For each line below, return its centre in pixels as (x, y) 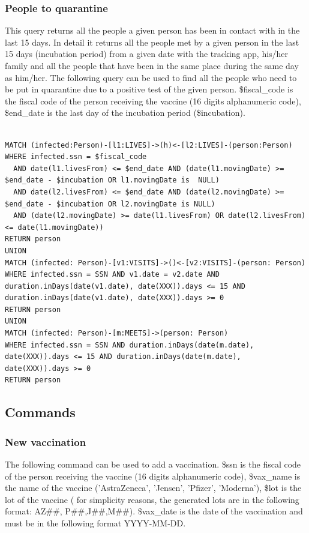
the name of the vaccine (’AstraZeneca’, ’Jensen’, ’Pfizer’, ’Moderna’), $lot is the (153, 488)
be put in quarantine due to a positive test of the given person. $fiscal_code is (149, 89)
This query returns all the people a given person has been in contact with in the (152, 30)
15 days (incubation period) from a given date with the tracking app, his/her (147, 54)
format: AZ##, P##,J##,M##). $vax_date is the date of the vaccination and (154, 511)
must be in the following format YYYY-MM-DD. (95, 523)
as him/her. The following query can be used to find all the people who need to (151, 77)
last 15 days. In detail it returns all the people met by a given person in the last (152, 42)
